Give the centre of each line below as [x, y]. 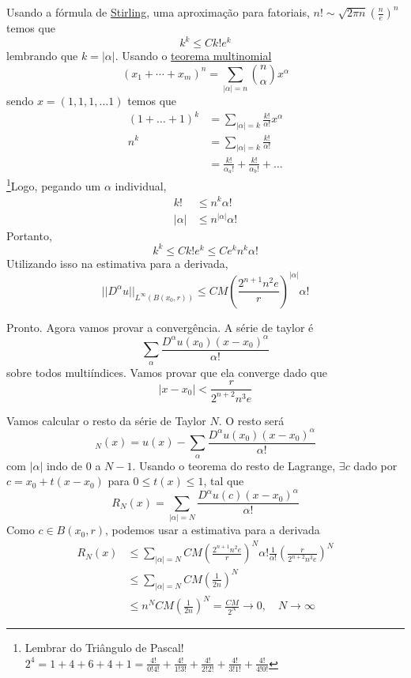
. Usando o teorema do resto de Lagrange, [234, 465]
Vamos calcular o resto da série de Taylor [106, 420]
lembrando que [42, 56]
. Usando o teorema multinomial [193, 56]
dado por [375, 465]
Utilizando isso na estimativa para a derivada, [117, 263]
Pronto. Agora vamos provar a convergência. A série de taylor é [160, 327]
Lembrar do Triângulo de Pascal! [104, 648]
